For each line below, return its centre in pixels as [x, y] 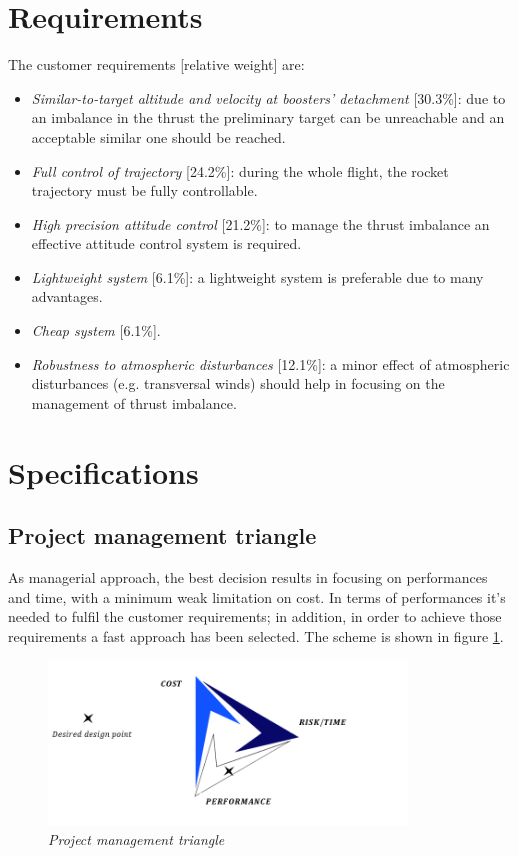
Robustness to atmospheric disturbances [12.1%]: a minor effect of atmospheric [270, 363]
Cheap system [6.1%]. [96, 330]
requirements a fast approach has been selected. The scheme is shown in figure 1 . [256, 635]
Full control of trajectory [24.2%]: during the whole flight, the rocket [240, 170]
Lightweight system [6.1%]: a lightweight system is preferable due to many [257, 276]
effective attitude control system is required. [166, 243]
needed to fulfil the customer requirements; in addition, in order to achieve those [255, 616]
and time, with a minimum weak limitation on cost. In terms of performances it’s [257, 596]
